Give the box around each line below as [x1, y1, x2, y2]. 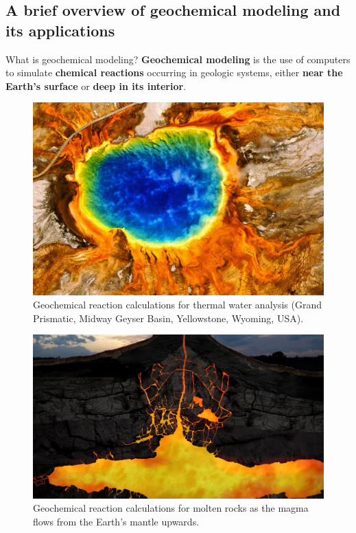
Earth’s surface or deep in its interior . [5, 78, 186, 93]
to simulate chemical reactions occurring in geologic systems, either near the [5, 65, 343, 80]
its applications [5, 19, 115, 41]
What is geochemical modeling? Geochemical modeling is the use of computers [5, 52, 351, 66]
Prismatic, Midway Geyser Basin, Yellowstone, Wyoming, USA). [33, 310, 304, 325]
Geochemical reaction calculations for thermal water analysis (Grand [33, 297, 322, 312]
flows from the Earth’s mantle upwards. [33, 514, 200, 528]
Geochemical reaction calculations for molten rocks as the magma [33, 501, 309, 515]
